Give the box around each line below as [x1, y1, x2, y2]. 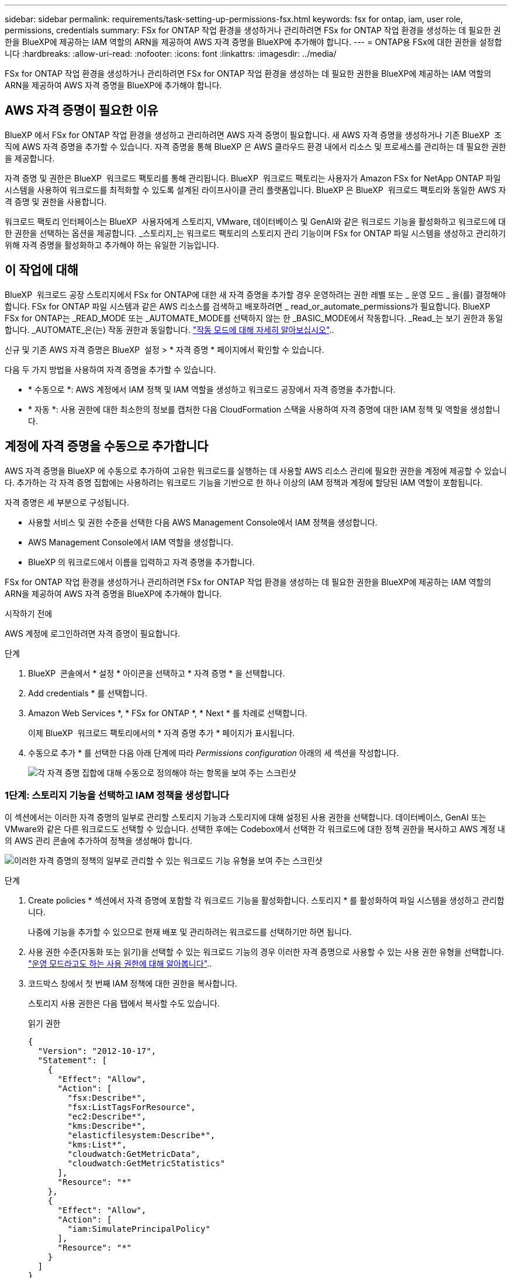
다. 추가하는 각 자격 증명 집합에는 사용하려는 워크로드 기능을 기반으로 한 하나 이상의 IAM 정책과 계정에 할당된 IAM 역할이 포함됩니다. [5, 477, 483, 487]
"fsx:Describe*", [67, 1093, 147, 1103]
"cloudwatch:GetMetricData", [67, 1149, 201, 1159]
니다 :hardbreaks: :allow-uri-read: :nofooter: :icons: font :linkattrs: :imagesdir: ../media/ [5, 49, 337, 59]
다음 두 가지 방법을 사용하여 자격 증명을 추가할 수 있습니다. [5, 364, 216, 375]
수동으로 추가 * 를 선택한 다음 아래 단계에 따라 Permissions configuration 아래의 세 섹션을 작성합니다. [28, 747, 399, 758]
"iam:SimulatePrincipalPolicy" [67, 1224, 210, 1234]
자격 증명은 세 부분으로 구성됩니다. [5, 497, 129, 507]
